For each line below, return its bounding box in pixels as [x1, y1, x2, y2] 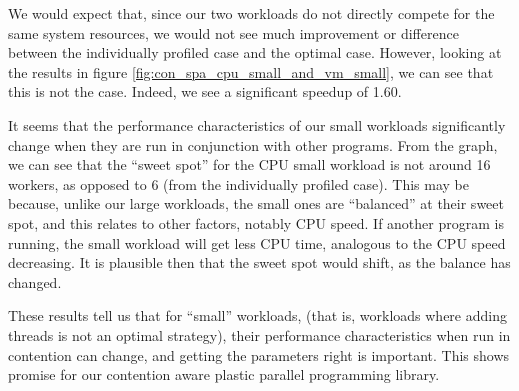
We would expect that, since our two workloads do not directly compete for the [8, 3, 495, 23]
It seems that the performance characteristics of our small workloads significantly [8, 114, 506, 135]
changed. [8, 271, 62, 292]
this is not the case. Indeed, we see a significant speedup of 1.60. [8, 81, 402, 102]
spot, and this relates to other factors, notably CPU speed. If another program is [8, 212, 504, 233]
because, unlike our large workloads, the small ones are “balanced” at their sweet [8, 193, 504, 214]
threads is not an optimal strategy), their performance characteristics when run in [8, 324, 511, 345]
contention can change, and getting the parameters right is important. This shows [8, 344, 510, 365]
